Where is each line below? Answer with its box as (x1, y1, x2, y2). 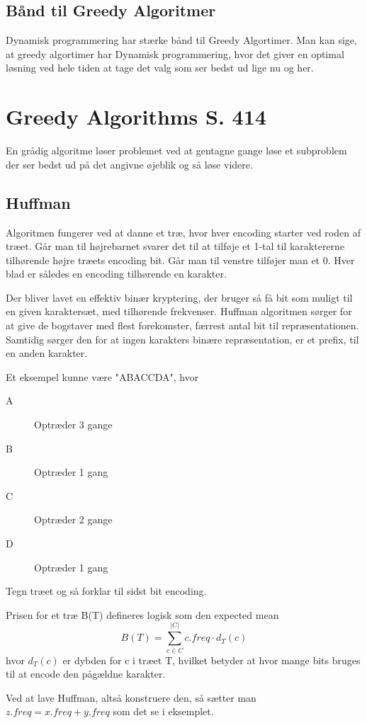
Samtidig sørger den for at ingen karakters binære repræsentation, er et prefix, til (6, 331, 359, 346)
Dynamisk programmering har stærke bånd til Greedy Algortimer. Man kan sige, (6, 33, 357, 47)
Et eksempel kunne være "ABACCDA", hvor (6, 369, 199, 384)
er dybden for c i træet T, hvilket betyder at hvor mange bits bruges (62, 652, 361, 667)
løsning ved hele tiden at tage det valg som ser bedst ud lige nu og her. (6, 60, 314, 75)
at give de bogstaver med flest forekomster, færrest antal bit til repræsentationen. (6, 318, 359, 333)
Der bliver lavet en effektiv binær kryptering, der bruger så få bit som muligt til (6, 290, 353, 304)
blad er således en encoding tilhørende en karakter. (6, 266, 227, 281)
